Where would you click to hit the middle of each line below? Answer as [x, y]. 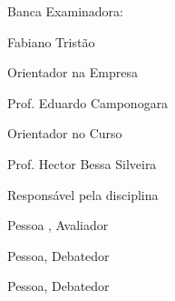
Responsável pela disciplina [83, 194]
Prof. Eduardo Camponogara [88, 102]
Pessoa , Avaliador [58, 225]
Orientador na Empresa [73, 72]
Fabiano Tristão [51, 41]
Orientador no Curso [65, 133]
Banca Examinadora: [66, 11]
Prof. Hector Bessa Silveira [82, 163]
